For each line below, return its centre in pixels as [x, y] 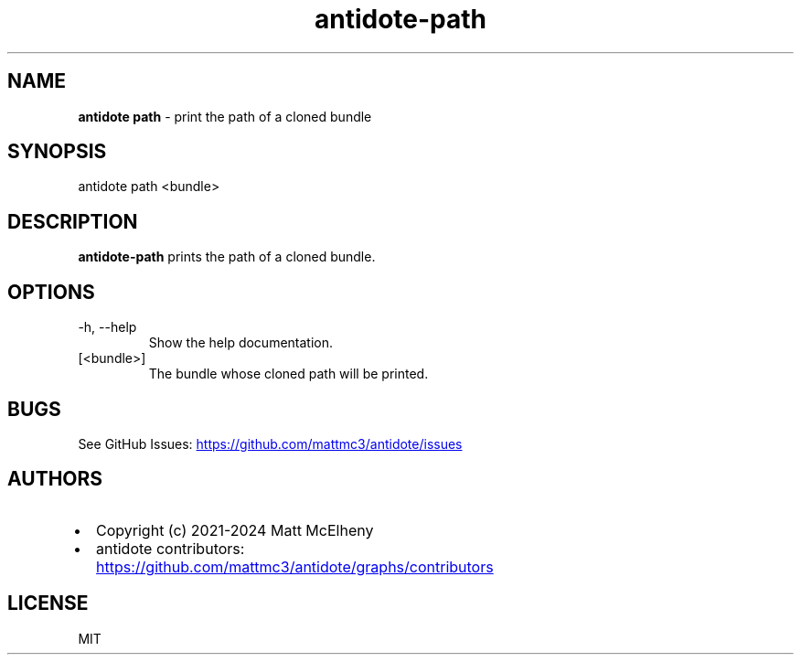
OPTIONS [51, 292]
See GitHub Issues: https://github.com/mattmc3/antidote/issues [270, 443]
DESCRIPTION [73, 221]
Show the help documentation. [241, 343]
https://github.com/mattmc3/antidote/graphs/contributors [295, 566]
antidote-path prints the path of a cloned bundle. [227, 257]
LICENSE [48, 603]
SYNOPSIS [57, 152]
